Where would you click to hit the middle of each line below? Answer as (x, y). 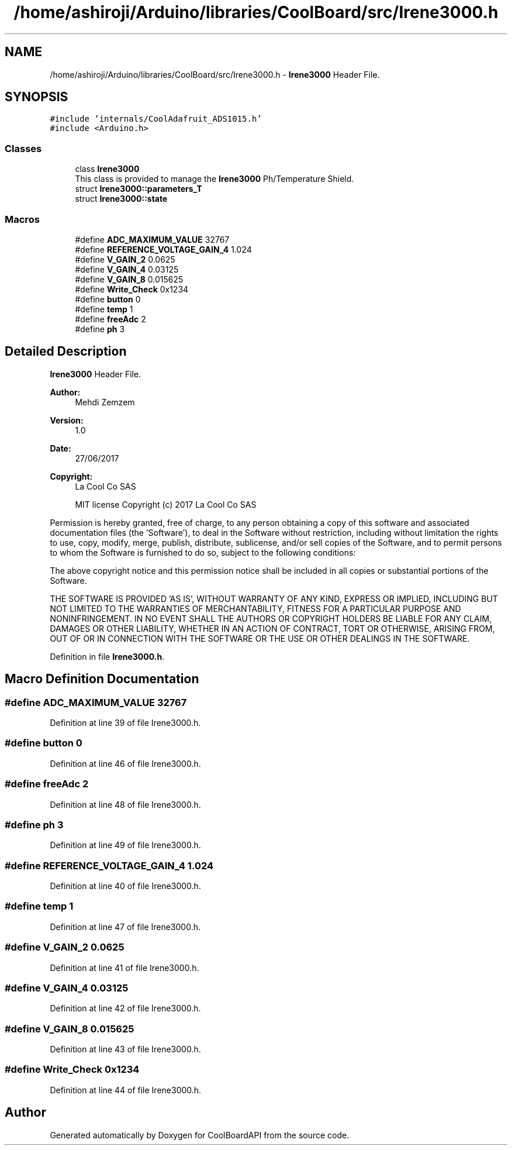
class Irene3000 (107, 169)
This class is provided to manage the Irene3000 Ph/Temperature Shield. (215, 179)
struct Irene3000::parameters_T (139, 189)
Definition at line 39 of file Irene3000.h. (125, 723)
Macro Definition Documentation (102, 679)
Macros (22, 219)
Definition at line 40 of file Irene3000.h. (125, 886)
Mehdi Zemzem (105, 402)
